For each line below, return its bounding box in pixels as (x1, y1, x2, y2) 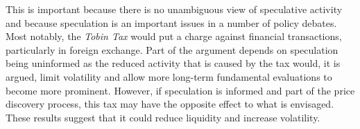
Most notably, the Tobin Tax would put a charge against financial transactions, (6, 29, 342, 43)
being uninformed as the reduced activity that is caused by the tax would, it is (6, 56, 341, 70)
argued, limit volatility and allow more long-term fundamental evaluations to (6, 69, 332, 83)
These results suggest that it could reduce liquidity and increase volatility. (6, 110, 320, 124)
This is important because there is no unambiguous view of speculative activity (6, 2, 343, 16)
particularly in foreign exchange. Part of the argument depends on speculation (6, 42, 338, 57)
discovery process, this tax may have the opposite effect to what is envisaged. (6, 97, 334, 111)
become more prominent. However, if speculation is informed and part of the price (6, 83, 355, 97)
